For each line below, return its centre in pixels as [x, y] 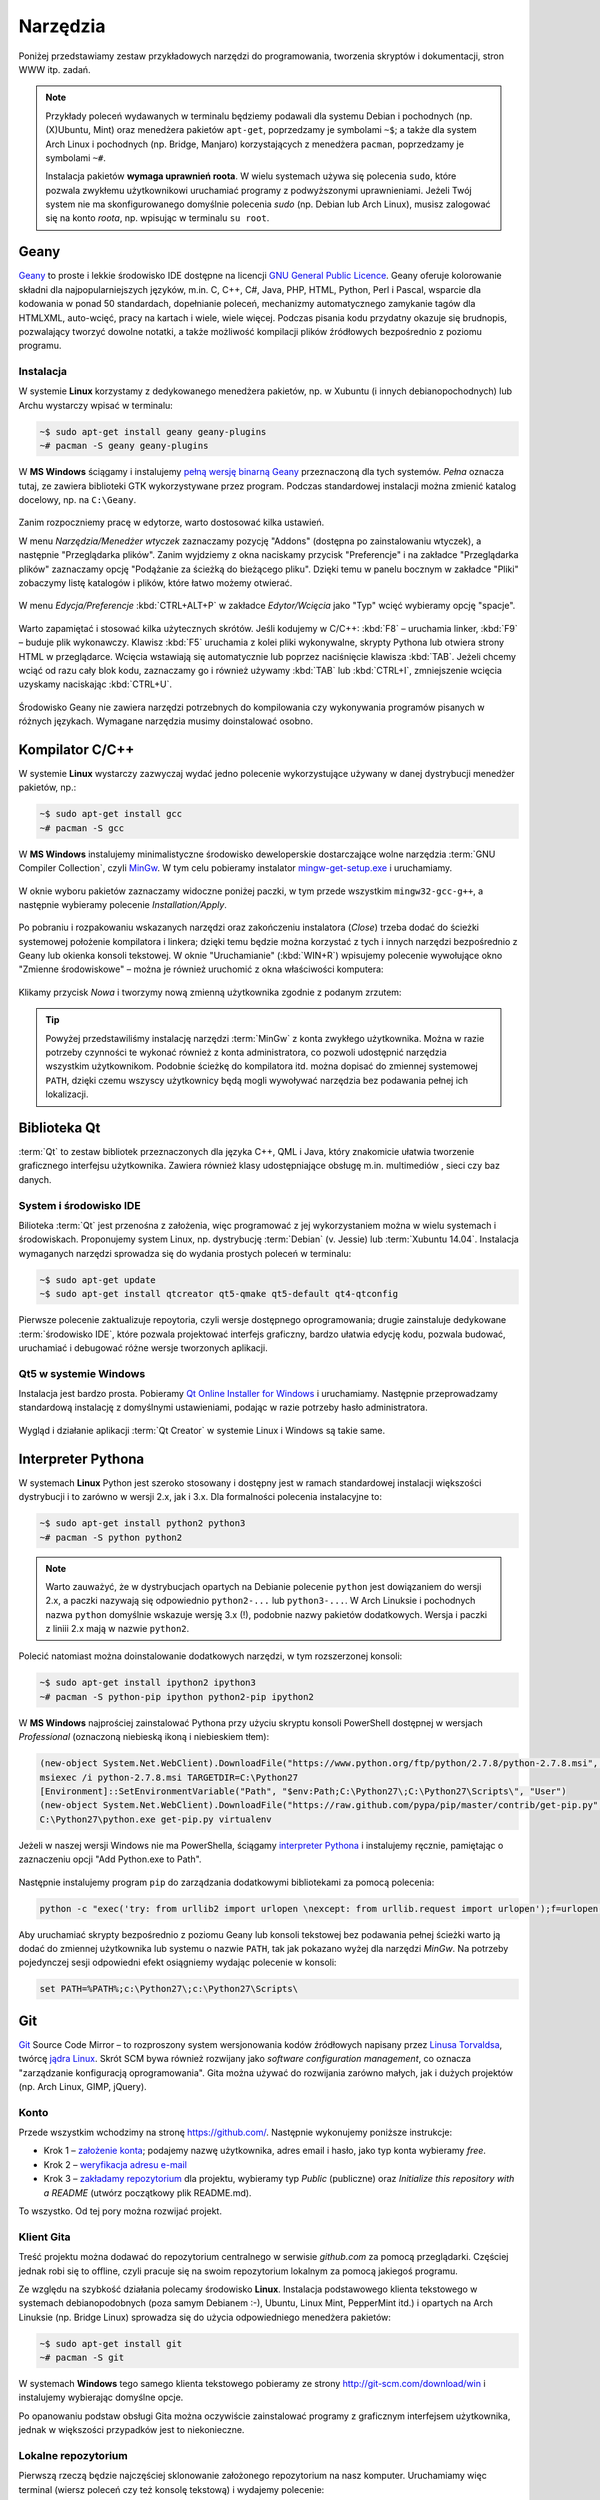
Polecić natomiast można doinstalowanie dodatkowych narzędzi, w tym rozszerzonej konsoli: [210, 1656]
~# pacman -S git [82, 2358]
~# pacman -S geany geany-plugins [124, 446]
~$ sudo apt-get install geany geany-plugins [153, 431]
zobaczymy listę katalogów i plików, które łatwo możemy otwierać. [155, 582]
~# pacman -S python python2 [111, 1537]
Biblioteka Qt [59, 1128]
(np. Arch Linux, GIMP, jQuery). [82, 2086]
